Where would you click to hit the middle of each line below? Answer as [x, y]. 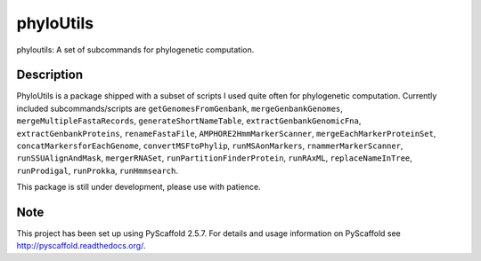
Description [50, 75]
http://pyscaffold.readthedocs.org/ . [81, 246]
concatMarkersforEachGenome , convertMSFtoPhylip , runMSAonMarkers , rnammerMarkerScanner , [210, 146]
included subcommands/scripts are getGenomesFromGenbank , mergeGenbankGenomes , [179, 108]
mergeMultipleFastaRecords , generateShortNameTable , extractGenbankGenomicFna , [189, 121]
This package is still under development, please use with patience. [139, 187]
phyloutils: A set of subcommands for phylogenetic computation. [135, 50]
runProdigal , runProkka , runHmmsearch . [97, 170]
